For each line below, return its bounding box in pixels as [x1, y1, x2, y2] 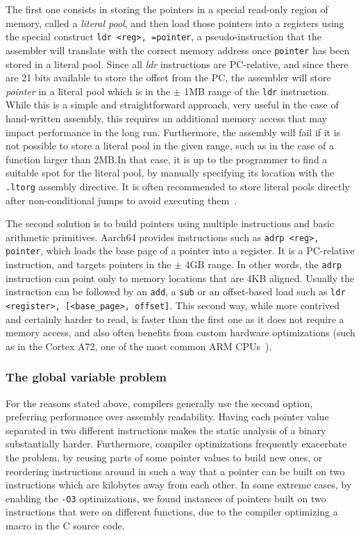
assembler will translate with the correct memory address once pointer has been [6, 42, 350, 57]
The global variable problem [6, 368, 167, 386]
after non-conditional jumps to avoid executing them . [6, 192, 237, 207]
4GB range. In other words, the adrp [185, 257, 342, 272]
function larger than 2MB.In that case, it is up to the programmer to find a [6, 151, 328, 166]
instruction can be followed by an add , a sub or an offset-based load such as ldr [6, 284, 346, 299]
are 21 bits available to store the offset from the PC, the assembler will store [6, 70, 331, 85]
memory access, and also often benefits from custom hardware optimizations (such [6, 325, 355, 340]
